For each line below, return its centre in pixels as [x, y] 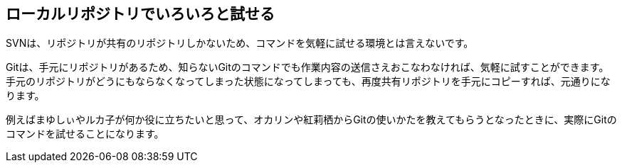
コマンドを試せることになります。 [85, 134]
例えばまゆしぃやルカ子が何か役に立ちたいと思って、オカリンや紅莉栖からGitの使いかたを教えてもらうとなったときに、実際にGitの [311, 120]
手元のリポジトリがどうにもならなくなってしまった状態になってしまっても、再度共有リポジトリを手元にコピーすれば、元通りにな [308, 82]
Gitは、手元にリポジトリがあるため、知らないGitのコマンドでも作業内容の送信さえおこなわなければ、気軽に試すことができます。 [307, 67]
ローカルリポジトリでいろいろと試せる [140, 14]
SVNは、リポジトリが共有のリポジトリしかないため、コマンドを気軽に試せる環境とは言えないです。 [240, 43]
